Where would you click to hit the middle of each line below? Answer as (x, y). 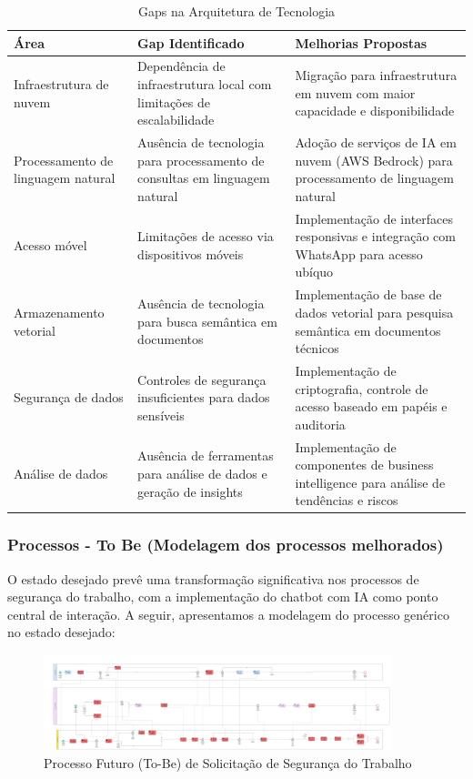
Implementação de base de (368, 294)
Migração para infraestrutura (376, 75)
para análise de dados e (202, 473)
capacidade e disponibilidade (375, 111)
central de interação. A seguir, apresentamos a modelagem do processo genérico (228, 614)
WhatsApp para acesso (359, 253)
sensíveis (161, 415)
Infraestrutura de (61, 84)
